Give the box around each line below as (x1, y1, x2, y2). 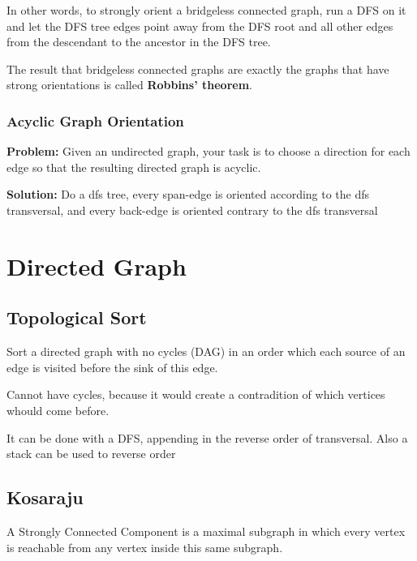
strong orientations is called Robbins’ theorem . (6, 76, 252, 93)
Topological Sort (6, 305, 147, 330)
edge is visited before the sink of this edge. (6, 358, 218, 375)
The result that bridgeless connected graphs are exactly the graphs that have (6, 60, 389, 77)
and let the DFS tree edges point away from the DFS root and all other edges (6, 17, 393, 34)
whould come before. (6, 401, 110, 418)
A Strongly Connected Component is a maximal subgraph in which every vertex (6, 522, 406, 539)
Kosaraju (6, 485, 84, 510)
